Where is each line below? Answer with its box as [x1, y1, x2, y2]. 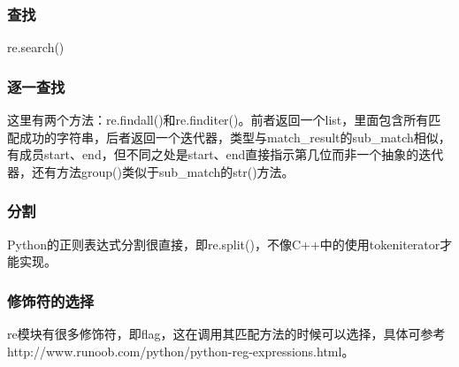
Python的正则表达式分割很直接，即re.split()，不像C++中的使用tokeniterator [7, 234, 440, 253]
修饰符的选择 [7, 289, 95, 311]
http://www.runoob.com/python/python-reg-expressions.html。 [7, 341, 355, 360]
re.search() [7, 38, 65, 57]
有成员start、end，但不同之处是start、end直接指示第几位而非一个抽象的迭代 [7, 145, 444, 164]
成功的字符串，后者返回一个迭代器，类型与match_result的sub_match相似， [19, 127, 451, 146]
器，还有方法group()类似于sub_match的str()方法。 [7, 162, 295, 180]
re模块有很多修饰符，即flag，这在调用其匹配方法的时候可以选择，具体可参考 [7, 325, 446, 343]
